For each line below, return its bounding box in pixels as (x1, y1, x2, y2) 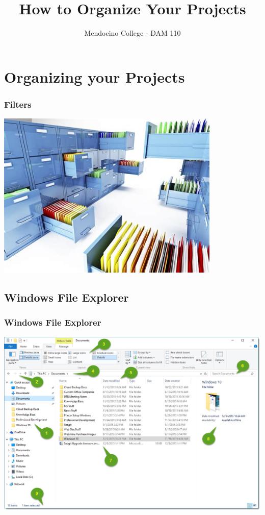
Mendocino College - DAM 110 (84, 28, 181, 38)
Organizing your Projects (4, 66, 185, 87)
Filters (4, 97, 32, 110)
